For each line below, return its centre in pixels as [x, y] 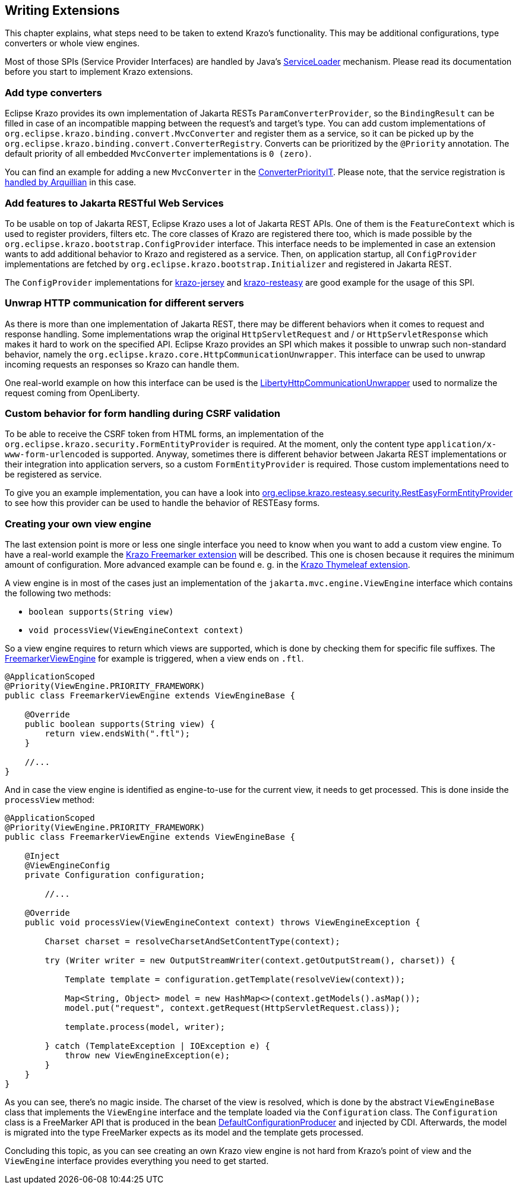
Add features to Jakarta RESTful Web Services [114, 203]
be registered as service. [53, 475]
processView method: [50, 800]
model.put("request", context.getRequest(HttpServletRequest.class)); [232, 1008]
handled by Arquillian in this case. [71, 182]
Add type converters [53, 92]
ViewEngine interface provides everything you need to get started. [137, 1161]
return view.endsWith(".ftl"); [117, 734]
